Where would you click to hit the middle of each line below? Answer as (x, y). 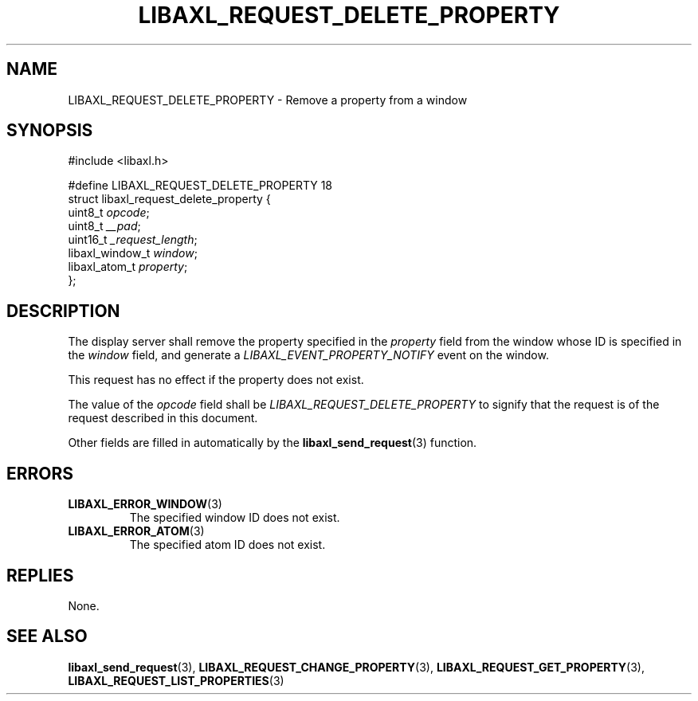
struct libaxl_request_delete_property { (169, 199)
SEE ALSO (47, 636)
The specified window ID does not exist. (235, 518)
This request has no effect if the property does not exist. (216, 380)
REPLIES (40, 575)
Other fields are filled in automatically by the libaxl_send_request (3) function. (273, 443)
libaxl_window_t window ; (133, 253)
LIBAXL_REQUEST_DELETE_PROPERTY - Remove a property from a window (268, 100)
